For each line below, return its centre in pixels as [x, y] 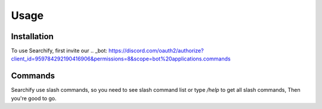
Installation [32, 36]
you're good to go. [34, 98]
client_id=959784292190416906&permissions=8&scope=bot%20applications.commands [121, 59]
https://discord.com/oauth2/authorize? [156, 51]
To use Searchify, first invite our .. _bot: [59, 51]
